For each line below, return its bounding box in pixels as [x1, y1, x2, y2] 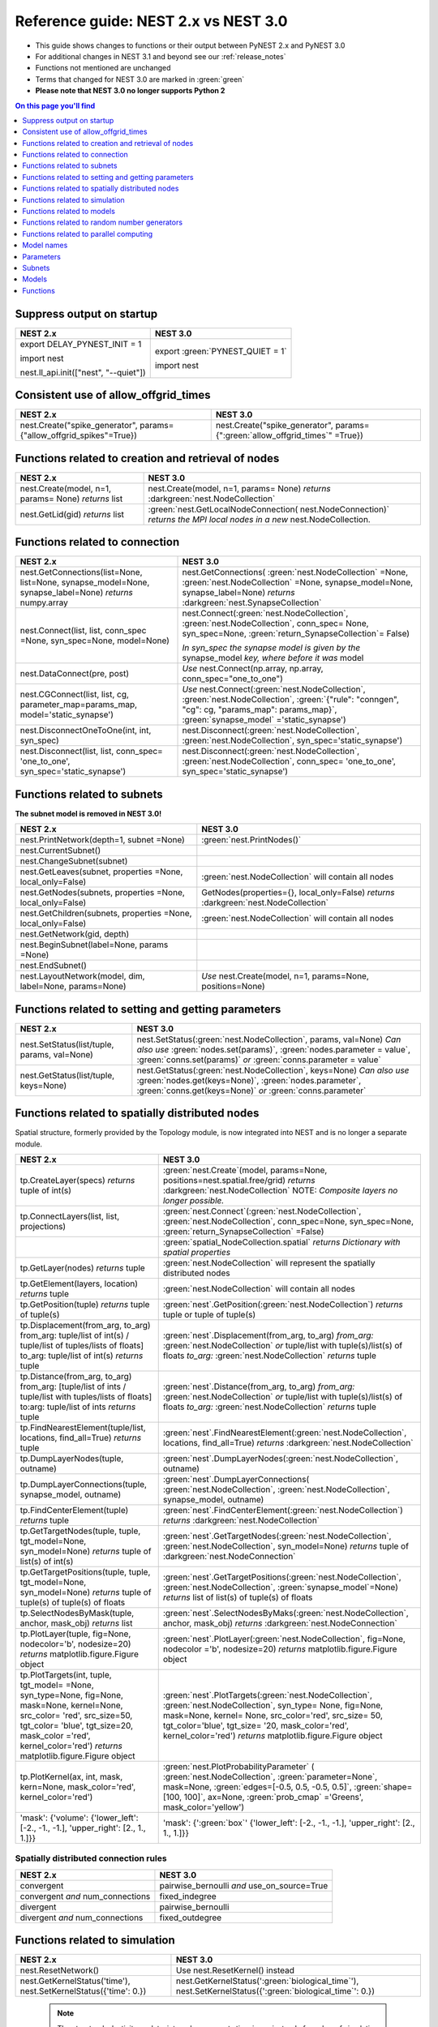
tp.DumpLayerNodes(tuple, [19, 1452, 124, 1463]
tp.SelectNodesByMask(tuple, [19, 1607, 135, 1618]
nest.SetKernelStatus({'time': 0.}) [19, 1986, 147, 1997]
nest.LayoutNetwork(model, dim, [19, 971, 145, 982]
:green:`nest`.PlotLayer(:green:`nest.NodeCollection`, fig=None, [162, 1633, 406, 1644]
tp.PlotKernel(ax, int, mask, [19, 1771, 123, 1782]
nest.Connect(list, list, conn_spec [19, 625, 147, 636]
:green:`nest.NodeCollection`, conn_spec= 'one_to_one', [182, 756, 397, 767]
